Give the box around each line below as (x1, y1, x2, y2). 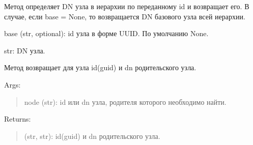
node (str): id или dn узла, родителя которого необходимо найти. (24, 96, 227, 107)
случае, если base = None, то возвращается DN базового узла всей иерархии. (4, 11, 245, 21)
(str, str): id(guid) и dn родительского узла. (24, 130, 160, 141)
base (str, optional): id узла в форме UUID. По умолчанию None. (4, 28, 209, 39)
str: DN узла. (4, 45, 45, 55)
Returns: (4, 113, 31, 124)
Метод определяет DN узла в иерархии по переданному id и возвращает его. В (4, 1, 249, 11)
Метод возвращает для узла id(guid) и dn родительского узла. (4, 62, 196, 73)
